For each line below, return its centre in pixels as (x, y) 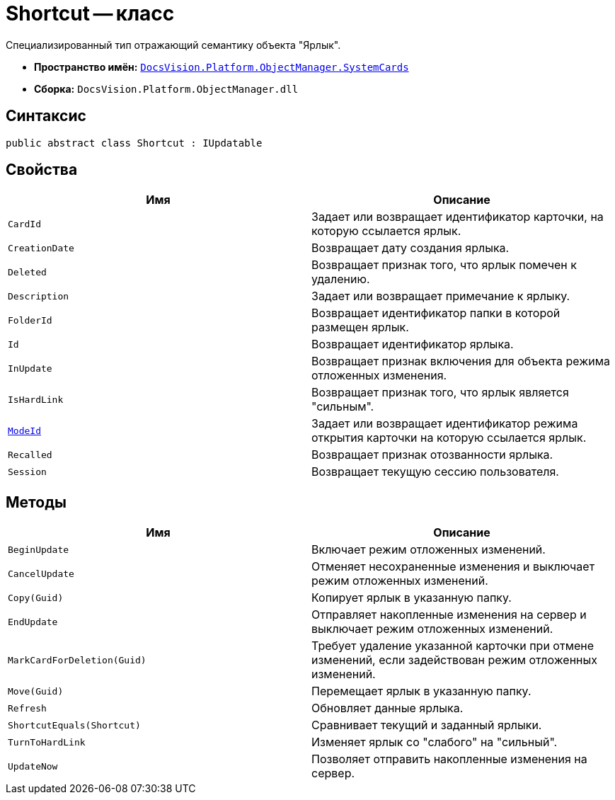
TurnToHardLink (47, 742)
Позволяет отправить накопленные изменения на (449, 759)
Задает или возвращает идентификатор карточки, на (458, 217)
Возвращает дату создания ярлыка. (410, 248)
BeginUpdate (39, 549)
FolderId (30, 320)
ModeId (24, 430)
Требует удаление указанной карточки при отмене (453, 646)
